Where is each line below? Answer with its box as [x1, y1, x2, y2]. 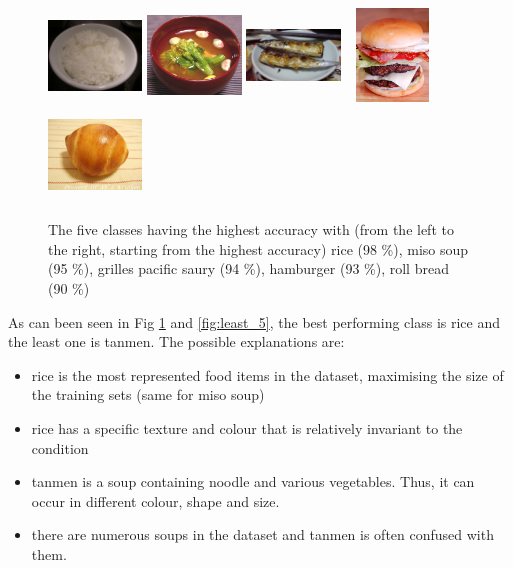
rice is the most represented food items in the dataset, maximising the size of [31, 364, 504, 385]
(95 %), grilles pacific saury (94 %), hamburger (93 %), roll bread [48, 258, 449, 279]
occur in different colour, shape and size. [31, 490, 280, 511]
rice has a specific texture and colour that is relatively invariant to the [31, 417, 463, 438]
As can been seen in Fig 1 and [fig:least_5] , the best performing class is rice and [8, 311, 501, 332]
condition [31, 437, 89, 458]
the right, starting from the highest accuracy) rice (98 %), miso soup [48, 238, 469, 259]
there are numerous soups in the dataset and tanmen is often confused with [31, 524, 494, 545]
